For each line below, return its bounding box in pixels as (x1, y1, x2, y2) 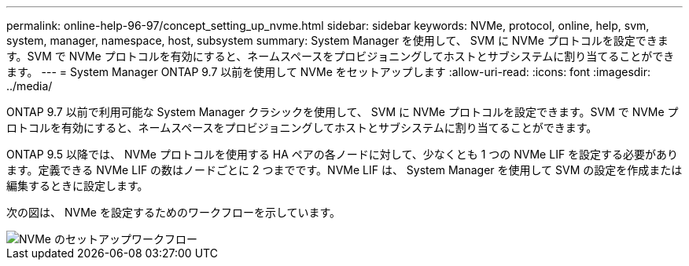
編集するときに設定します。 (6, 179, 149, 192)
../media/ (6, 79, 53, 93)
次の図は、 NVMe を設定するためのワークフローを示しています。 (6, 206, 341, 219)
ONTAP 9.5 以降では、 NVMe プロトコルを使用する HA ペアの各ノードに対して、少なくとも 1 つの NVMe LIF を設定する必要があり (6, 148, 679, 161)
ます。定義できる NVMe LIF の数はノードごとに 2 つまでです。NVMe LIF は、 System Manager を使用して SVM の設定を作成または (6, 163, 683, 177)
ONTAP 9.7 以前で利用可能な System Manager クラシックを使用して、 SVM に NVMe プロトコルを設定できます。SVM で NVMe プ (6, 105, 679, 118)
